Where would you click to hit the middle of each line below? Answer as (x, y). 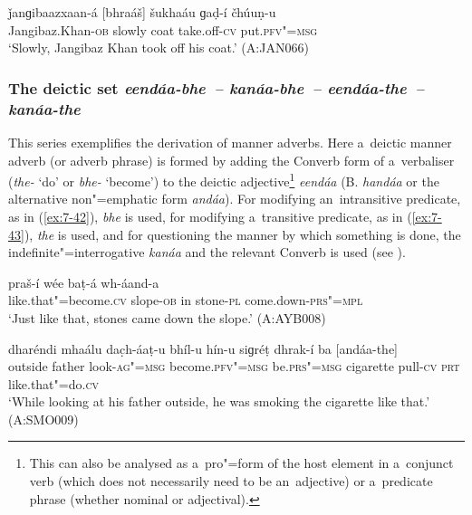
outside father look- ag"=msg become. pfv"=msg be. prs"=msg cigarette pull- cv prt (234, 366)
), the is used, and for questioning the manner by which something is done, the (242, 234)
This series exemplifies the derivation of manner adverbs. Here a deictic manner (230, 142)
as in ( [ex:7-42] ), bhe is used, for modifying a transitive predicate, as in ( (210, 216)
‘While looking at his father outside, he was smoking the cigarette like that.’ (219, 401)
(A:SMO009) (43, 419)
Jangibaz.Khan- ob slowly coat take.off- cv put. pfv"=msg (163, 29)
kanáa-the (44, 108)
